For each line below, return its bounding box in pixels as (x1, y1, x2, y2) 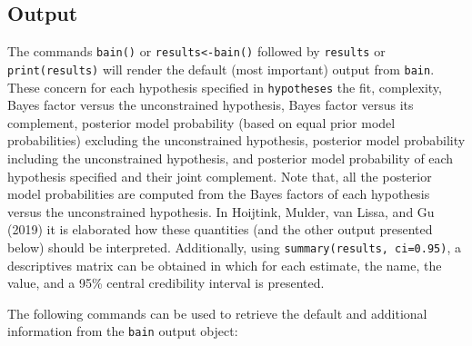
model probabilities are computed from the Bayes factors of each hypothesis (7, 184, 430, 203)
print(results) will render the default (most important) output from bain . (7, 59, 435, 78)
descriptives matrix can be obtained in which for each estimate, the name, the (7, 255, 442, 274)
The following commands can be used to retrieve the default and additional (7, 303, 427, 322)
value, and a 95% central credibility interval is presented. (7, 273, 325, 292)
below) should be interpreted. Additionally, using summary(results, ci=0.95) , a (7, 237, 461, 256)
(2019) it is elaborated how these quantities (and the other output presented (7, 220, 433, 239)
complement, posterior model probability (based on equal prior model (7, 113, 396, 132)
